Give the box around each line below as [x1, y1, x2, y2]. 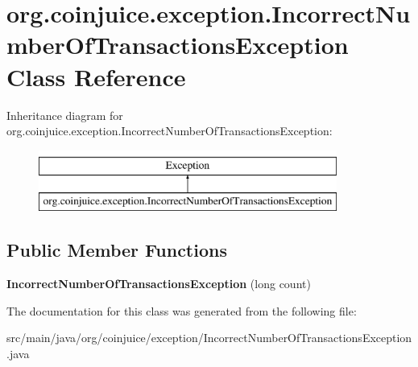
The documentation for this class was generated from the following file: [6, 302, 357, 319]
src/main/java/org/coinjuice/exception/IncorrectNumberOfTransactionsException [6, 329, 412, 346]
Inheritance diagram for [6, 106, 123, 123]
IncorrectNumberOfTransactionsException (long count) [6, 275, 311, 292]
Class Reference [6, 60, 186, 93]
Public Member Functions [6, 237, 227, 262]
